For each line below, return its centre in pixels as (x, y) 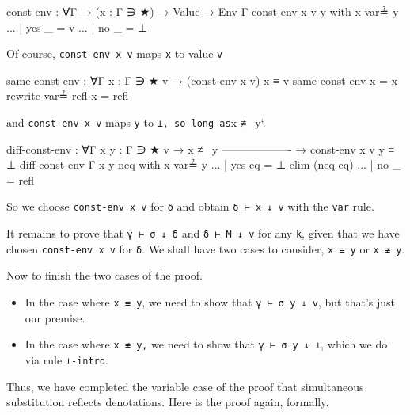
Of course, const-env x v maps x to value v (115, 53)
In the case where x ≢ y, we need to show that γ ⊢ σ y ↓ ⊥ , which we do (206, 344)
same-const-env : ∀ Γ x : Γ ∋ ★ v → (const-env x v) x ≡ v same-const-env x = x (202, 80)
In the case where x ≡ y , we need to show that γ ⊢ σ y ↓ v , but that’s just (210, 302)
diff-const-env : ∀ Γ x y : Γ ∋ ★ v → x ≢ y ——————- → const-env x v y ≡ (201, 148)
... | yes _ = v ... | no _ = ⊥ (77, 27)
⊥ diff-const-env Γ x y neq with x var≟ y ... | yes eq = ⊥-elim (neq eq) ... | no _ (204, 164)
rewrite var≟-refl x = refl (68, 95)
